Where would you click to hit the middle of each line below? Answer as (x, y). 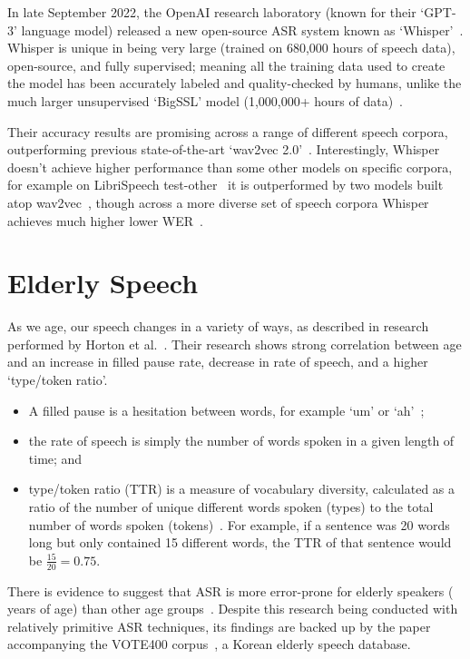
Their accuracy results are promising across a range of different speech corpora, (228, 131)
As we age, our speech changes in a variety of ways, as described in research (218, 326)
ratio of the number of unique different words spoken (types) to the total (231, 507)
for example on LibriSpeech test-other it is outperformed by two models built (225, 185)
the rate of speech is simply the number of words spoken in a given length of (241, 441)
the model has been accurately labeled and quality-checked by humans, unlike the (235, 83)
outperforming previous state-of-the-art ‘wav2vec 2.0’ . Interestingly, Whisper (224, 149)
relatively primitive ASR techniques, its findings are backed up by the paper (219, 626)
